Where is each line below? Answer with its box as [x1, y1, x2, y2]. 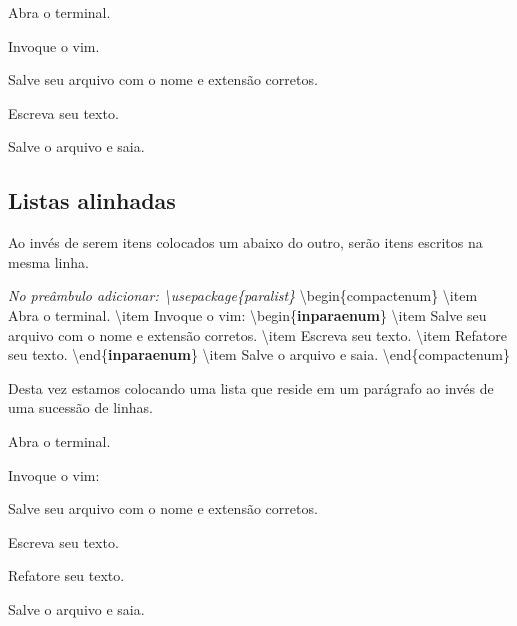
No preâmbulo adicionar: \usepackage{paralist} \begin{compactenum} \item [8, 285, 478, 306]
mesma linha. [8, 251, 89, 272]
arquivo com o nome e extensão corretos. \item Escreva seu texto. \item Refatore [8, 324, 507, 345]
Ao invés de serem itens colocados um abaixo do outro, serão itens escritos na [8, 232, 483, 253]
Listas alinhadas [8, 185, 176, 216]
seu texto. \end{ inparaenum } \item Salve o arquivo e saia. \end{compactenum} [8, 344, 510, 365]
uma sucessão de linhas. [8, 397, 153, 418]
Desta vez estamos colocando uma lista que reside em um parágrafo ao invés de [8, 377, 494, 398]
